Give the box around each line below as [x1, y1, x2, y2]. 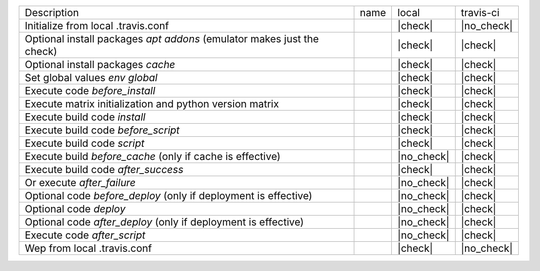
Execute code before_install [24, 84, 156, 97]
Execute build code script [24, 136, 145, 150]
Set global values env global [24, 71, 158, 84]
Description [24, 6, 80, 19]
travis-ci [460, 6, 500, 19]
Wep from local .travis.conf [24, 241, 152, 255]
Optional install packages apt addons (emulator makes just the [24, 32, 320, 45]
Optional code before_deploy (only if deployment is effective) [24, 189, 313, 202]
